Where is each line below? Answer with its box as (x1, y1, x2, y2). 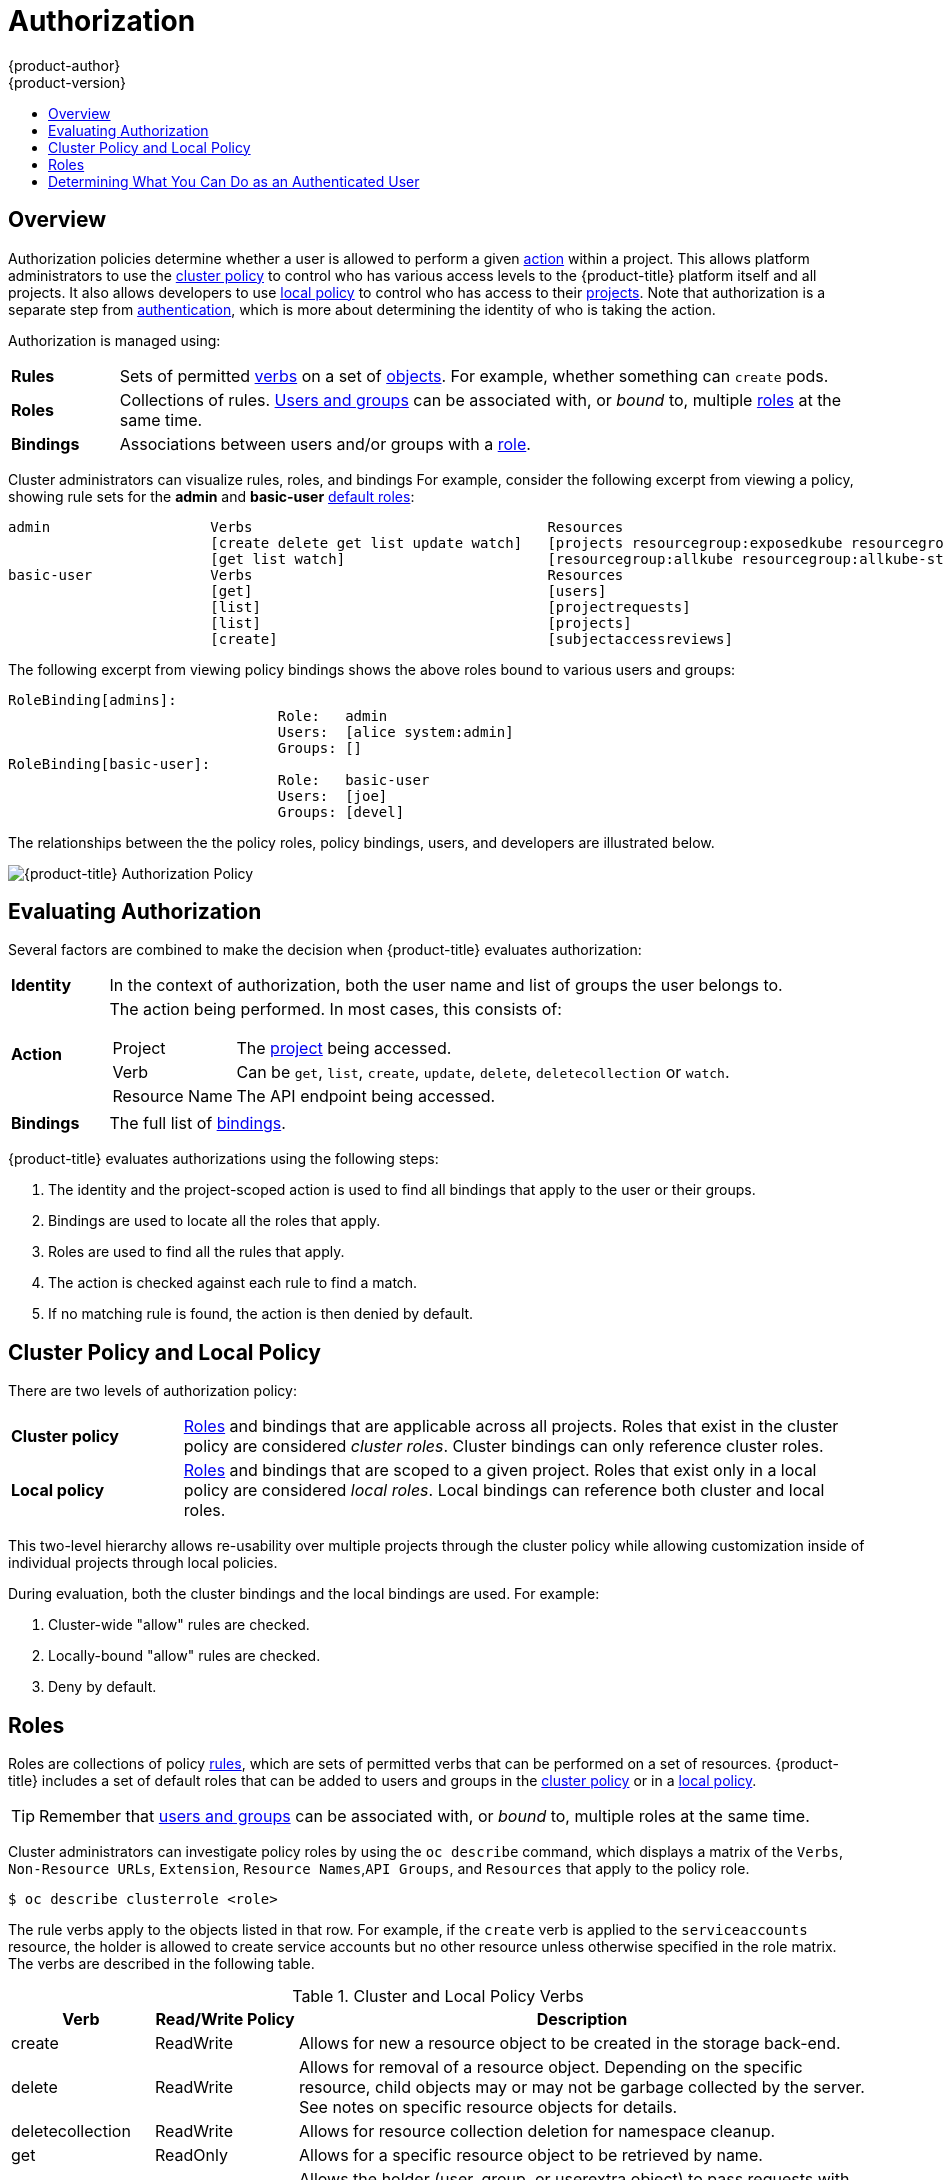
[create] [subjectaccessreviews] (210, 630, 733, 647)
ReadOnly (154, 2145, 228, 2166)
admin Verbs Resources (8, 518, 624, 535)
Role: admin (277, 707, 388, 724)
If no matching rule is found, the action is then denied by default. (48, 1305, 474, 1323)
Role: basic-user (277, 771, 430, 788)
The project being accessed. (236, 1038, 452, 1059)
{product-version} (8, 73, 127, 91)
